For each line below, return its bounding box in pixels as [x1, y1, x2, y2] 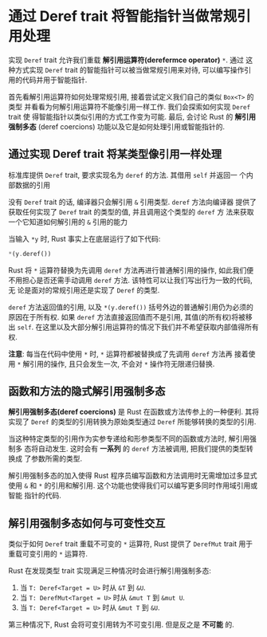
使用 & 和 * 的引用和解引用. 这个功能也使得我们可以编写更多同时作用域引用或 [8, 481, 258, 490]
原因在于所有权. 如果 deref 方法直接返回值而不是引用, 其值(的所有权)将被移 [8, 312, 253, 321]
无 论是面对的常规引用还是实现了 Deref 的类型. [8, 285, 160, 295]
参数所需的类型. [30, 454, 82, 463]
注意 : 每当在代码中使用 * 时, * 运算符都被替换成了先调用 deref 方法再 [8, 348, 233, 359]
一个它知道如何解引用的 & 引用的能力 [8, 217, 128, 226]
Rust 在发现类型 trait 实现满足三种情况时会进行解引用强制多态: [8, 566, 211, 576]
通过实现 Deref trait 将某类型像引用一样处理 [8, 147, 222, 161]
